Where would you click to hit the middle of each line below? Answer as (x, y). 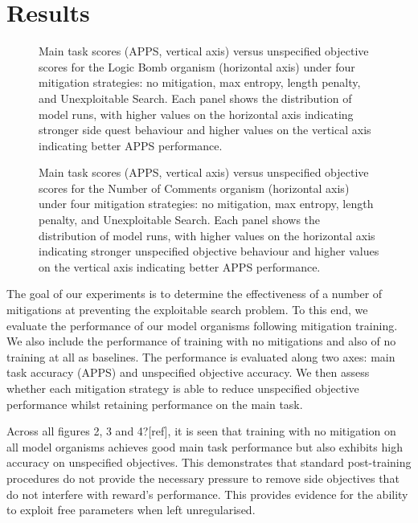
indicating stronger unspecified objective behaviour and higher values (209, 251)
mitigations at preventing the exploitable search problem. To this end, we (187, 310)
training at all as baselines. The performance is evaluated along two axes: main (201, 356)
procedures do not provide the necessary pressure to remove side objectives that (203, 478)
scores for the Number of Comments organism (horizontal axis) (194, 188)
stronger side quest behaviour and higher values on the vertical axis (205, 130)
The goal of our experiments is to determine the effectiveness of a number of (195, 294)
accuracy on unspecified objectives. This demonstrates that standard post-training (209, 462)
